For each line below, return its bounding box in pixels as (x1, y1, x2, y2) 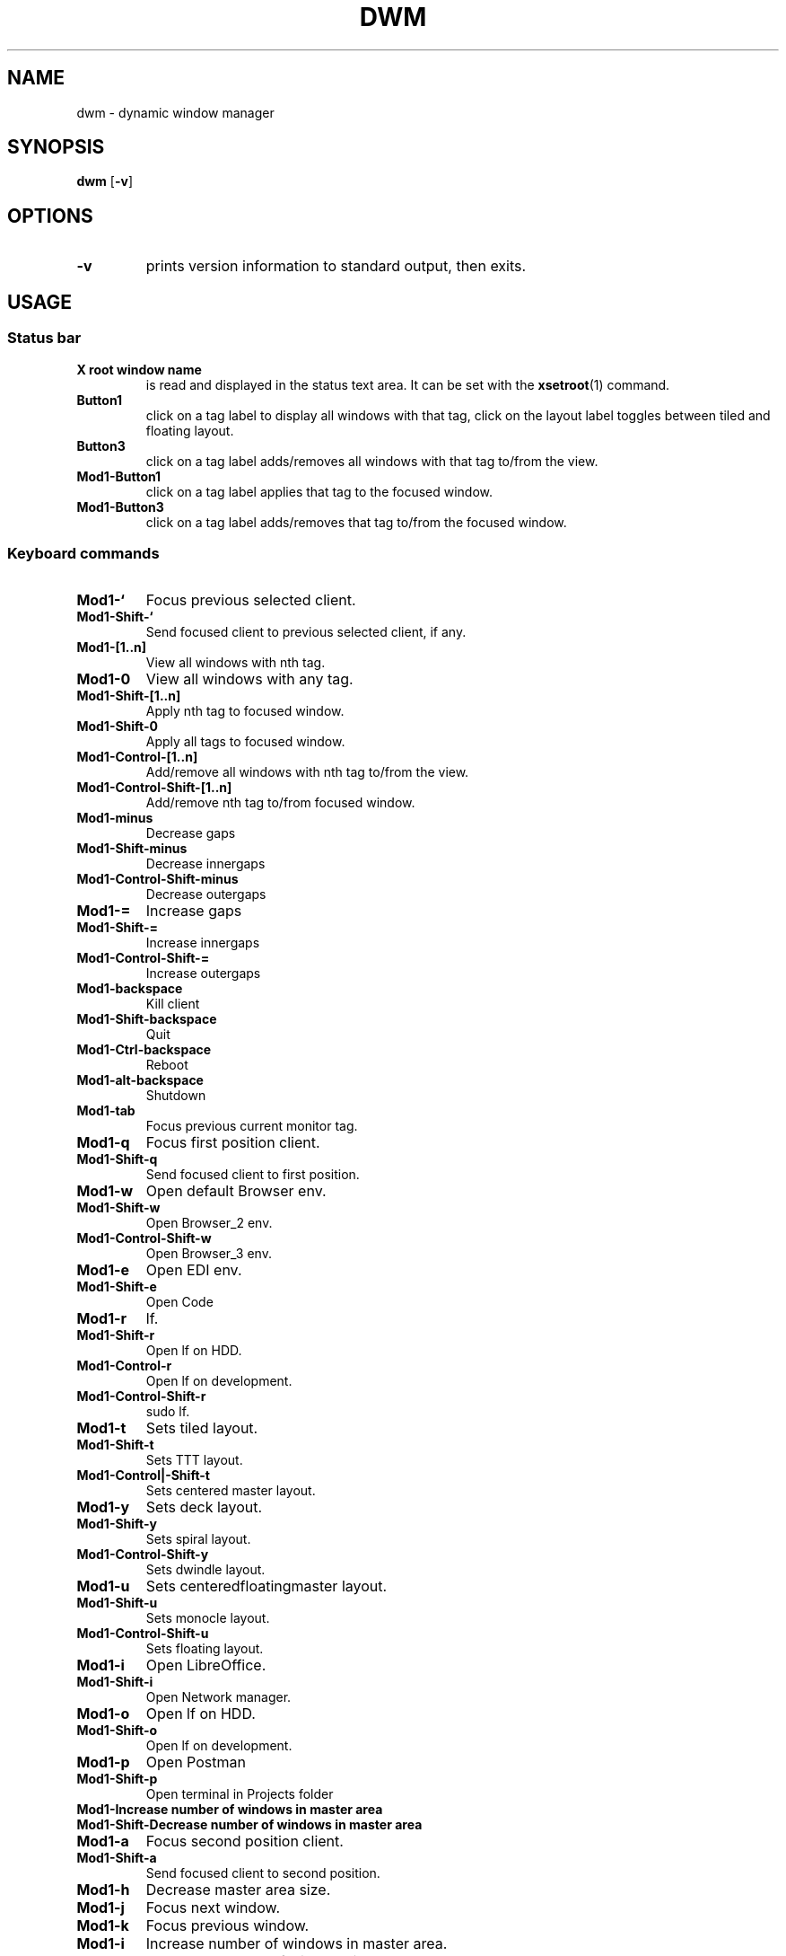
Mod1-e (76, 1261, 130, 1280)
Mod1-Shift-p (76, 1771, 158, 1787)
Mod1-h (76, 1881, 130, 1899)
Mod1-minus (76, 810, 153, 826)
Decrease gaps (145, 825, 236, 841)
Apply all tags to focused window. (145, 734, 345, 750)
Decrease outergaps (145, 886, 266, 903)
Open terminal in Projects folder (145, 1786, 334, 1802)
